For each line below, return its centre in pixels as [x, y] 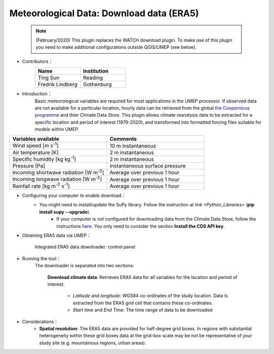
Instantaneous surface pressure [148, 166]
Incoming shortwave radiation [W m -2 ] [58, 172]
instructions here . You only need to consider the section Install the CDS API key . [141, 226]
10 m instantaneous [133, 146]
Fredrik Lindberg [58, 85]
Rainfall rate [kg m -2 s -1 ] [41, 186]
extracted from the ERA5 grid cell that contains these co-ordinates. [143, 303]
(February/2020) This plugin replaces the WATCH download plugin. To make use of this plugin [134, 40]
